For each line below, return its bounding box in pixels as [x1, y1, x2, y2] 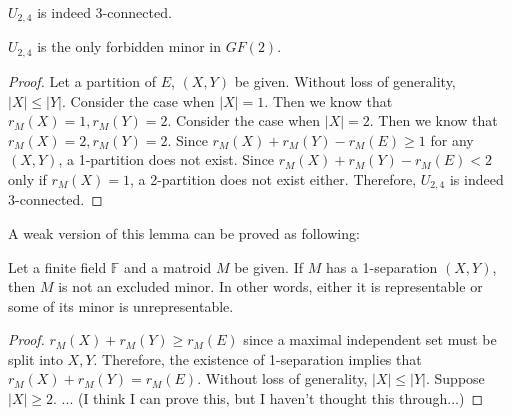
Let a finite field [8, 256, 107, 277]
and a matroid [124, 256, 212, 277]
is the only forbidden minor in [37, 36, 221, 57]
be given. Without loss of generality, [234, 70, 456, 91]
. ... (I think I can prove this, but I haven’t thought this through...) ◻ [53, 388, 484, 409]
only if [8, 168, 47, 189]
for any [430, 129, 474, 150]
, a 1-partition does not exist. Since [58, 149, 275, 170]
